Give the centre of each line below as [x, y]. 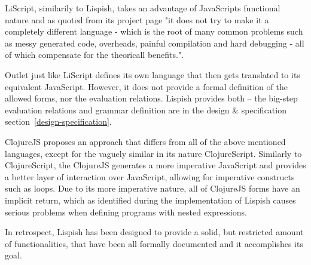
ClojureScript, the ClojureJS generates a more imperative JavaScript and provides [155, 165]
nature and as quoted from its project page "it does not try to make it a [137, 19]
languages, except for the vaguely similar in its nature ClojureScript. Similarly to [153, 153]
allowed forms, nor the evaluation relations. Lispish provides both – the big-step [151, 98]
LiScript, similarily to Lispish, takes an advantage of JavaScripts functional [143, 8]
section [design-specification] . [58, 121]
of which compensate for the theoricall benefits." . [94, 55]
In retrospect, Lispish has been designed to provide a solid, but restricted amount [154, 232]
